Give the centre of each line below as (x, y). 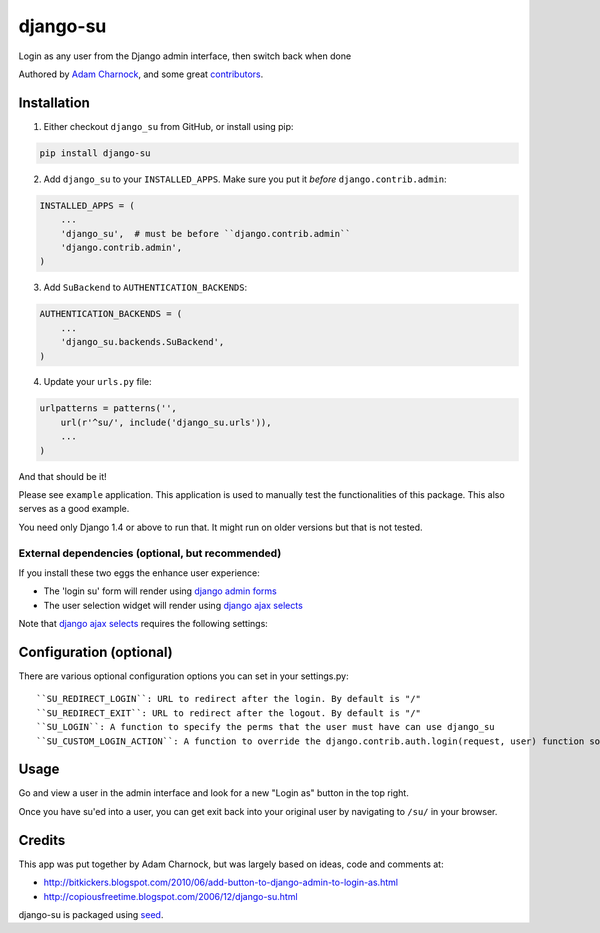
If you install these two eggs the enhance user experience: (139, 572)
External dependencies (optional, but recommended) (150, 553)
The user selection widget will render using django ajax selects (173, 605)
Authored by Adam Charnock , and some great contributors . (141, 74)
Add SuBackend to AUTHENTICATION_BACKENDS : (145, 287)
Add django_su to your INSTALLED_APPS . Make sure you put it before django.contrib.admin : (245, 179)
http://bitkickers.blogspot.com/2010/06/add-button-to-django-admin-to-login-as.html (221, 882)
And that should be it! (62, 476)
